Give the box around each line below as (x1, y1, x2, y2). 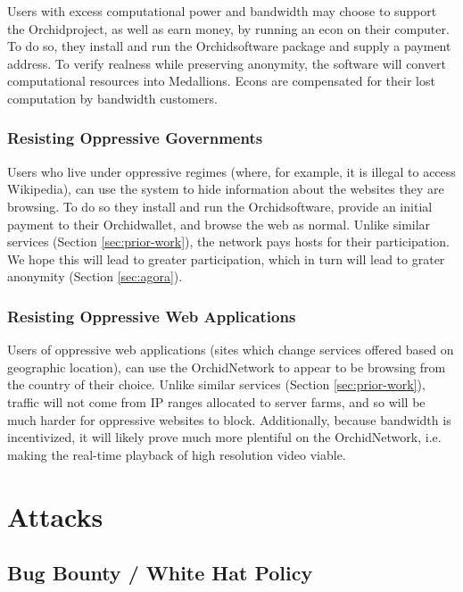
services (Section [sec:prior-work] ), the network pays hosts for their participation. (7, 232, 450, 251)
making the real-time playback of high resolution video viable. (7, 445, 346, 463)
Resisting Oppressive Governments (7, 127, 263, 149)
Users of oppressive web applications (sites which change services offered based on (7, 340, 454, 359)
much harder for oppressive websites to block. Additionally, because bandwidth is (7, 410, 451, 429)
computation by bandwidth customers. (7, 88, 218, 107)
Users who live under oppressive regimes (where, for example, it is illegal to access (7, 162, 456, 180)
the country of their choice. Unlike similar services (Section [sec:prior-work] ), (7, 375, 426, 394)
